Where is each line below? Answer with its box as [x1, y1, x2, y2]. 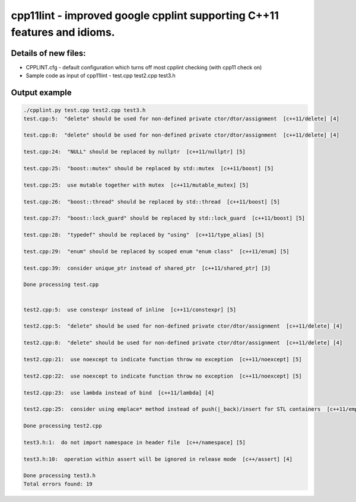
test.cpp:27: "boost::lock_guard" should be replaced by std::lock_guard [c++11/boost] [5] [23, 215, 306, 222]
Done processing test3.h [23, 472, 96, 479]
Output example [11, 88, 72, 98]
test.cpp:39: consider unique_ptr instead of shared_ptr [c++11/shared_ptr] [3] [23, 265, 271, 271]
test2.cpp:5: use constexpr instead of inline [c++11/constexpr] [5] [23, 306, 237, 313]
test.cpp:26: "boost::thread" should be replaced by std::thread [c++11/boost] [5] [23, 198, 280, 205]
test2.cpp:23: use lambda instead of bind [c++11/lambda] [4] [23, 389, 215, 396]
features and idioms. [11, 26, 115, 39]
